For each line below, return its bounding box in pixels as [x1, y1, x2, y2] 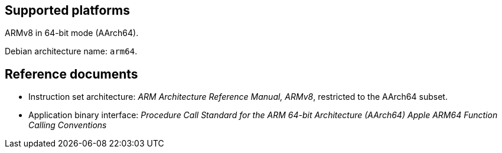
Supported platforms [5, 3, 130, 18]
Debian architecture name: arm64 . [5, 46, 138, 57]
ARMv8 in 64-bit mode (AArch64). [5, 28, 139, 38]
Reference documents [5, 66, 138, 82]
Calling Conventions [28, 120, 107, 131]
